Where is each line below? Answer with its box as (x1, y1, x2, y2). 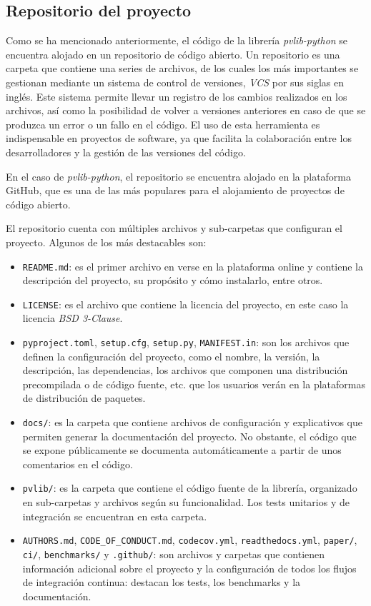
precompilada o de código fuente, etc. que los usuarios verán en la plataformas (22, 376, 365, 391)
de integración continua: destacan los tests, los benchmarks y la (22, 575, 301, 590)
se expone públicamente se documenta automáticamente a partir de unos (22, 443, 342, 458)
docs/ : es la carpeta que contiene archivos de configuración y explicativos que (22, 415, 362, 430)
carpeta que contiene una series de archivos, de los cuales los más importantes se (6, 61, 359, 76)
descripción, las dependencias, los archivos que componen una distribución (22, 363, 348, 378)
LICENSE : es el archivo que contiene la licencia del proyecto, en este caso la (22, 296, 349, 311)
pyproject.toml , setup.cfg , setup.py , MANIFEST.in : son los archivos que (22, 335, 350, 350)
